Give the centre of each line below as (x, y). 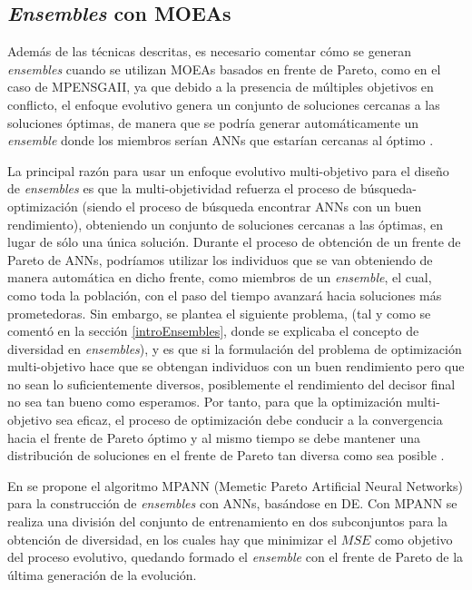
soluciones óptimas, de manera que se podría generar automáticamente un (213, 122)
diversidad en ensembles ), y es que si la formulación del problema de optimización (235, 348)
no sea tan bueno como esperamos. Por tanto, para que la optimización (205, 402)
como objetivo (413, 539)
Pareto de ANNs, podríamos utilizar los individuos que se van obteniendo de (220, 259)
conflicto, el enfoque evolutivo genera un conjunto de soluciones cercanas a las (224, 104)
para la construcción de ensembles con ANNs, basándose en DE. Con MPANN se (232, 503)
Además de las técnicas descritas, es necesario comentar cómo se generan (210, 51)
